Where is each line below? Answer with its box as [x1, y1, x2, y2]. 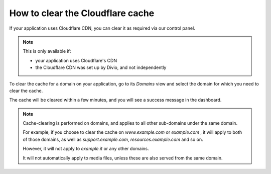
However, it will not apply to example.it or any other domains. [23, 146, 149, 152]
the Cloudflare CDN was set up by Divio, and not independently [35, 64, 167, 70]
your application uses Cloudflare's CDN [35, 57, 117, 63]
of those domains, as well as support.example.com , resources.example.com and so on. [23, 136, 203, 142]
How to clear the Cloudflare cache [9, 8, 155, 19]
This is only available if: [23, 48, 71, 54]
